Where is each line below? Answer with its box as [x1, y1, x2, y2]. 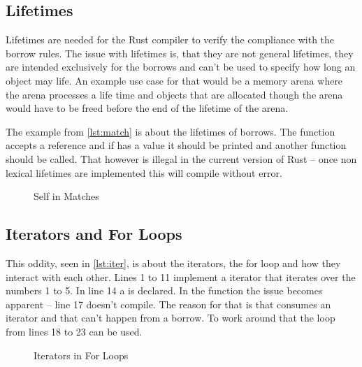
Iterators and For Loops [6, 223, 182, 245]
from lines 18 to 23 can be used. [6, 324, 143, 338]
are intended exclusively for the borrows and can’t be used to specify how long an [6, 59, 356, 74]
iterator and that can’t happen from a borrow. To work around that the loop [6, 310, 335, 325]
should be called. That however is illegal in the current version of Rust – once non [6, 151, 357, 166]
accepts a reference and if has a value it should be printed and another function [6, 138, 347, 152]
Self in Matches [34, 189, 99, 203]
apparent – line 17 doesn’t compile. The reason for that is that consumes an [6, 296, 331, 311]
